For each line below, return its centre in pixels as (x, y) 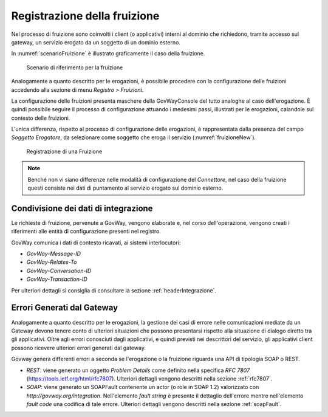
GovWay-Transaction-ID (57, 279)
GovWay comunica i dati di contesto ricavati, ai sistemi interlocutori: (96, 243)
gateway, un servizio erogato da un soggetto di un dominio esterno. (96, 42)
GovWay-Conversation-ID (59, 271)
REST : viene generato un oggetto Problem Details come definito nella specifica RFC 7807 (138, 370)
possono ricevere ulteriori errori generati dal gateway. (78, 348)
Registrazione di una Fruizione (64, 151)
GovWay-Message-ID (54, 254)
